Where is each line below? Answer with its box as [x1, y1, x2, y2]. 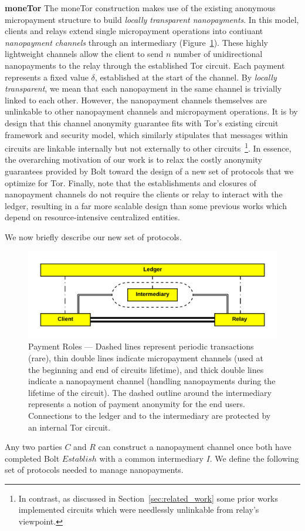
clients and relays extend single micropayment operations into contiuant [5, 25, 263, 37]
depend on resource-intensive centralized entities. [5, 211, 180, 223]
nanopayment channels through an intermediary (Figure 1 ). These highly [5, 36, 268, 48]
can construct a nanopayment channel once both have [98, 441, 292, 453]
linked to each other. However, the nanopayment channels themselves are [5, 93, 267, 106]
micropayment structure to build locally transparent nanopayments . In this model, [5, 13, 299, 25]
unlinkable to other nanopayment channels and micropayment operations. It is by [5, 105, 298, 117]
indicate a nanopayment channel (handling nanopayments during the [28, 375, 276, 387]
